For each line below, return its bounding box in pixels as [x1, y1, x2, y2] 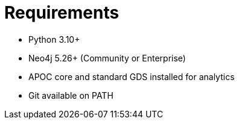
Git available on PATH [28, 90, 113, 101]
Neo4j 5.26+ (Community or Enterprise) [28, 52, 186, 63]
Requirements [4, 2, 119, 23]
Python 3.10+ [28, 34, 80, 45]
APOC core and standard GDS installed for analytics [28, 71, 235, 82]
